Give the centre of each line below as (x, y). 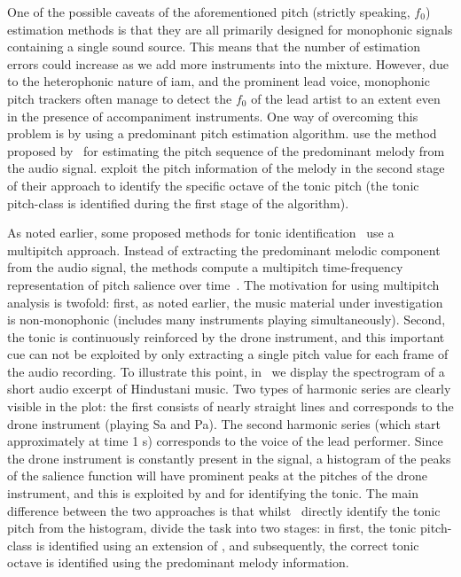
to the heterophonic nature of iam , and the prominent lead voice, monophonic (219, 81)
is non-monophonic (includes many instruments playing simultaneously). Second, (227, 320)
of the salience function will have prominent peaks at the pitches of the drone (217, 476)
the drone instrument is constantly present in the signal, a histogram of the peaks (229, 458)
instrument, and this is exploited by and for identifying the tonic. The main (213, 493)
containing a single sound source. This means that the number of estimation (214, 47)
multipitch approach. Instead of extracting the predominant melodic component (224, 250)
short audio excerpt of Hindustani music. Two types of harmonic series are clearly (229, 389)
